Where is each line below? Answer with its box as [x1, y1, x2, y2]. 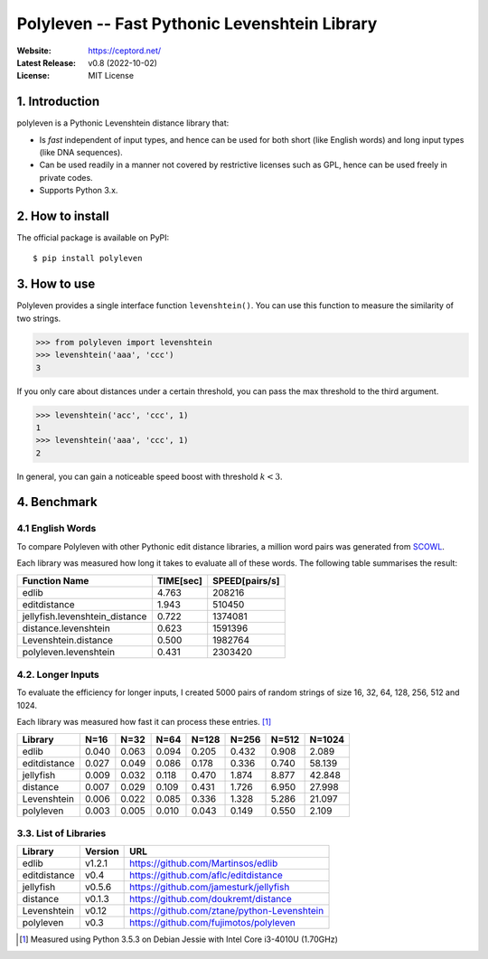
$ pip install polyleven [33, 253, 143, 264]
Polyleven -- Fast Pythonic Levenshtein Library [16, 14, 378, 33]
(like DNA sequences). [39, 147, 124, 158]
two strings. [16, 313, 61, 324]
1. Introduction [16, 94, 99, 109]
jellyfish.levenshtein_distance [22, 610, 147, 623]
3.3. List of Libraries [16, 827, 107, 840]
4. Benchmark [16, 494, 99, 510]
